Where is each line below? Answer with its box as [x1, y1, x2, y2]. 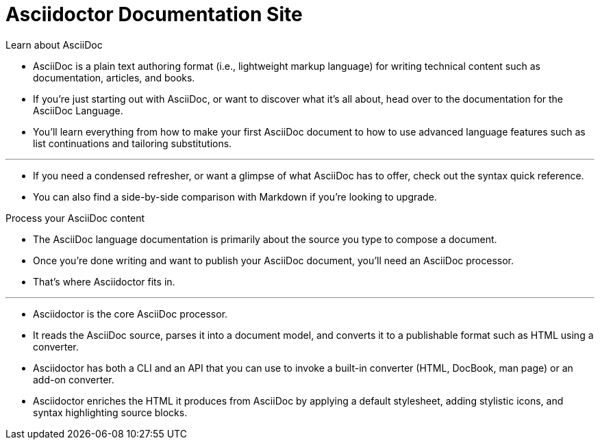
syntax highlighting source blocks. [33, 406, 188, 418]
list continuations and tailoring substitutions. [33, 137, 232, 149]
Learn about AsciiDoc [5, 38, 103, 51]
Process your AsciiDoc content [5, 212, 145, 224]
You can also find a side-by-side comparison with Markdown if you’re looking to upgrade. [33, 190, 437, 203]
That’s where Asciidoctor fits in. [33, 275, 175, 288]
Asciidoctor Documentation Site [5, 3, 303, 26]
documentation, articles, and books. [33, 71, 195, 84]
